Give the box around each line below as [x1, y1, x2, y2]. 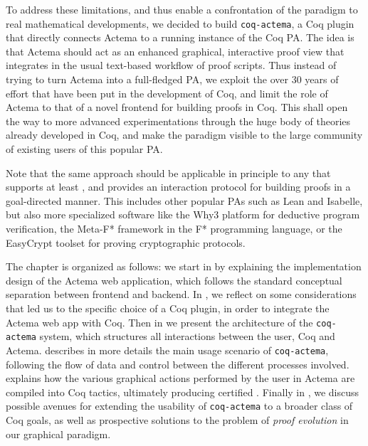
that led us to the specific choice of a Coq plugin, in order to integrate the [6, 300, 330, 315]
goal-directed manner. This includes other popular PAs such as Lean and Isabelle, [6, 193, 363, 208]
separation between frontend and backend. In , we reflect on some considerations [6, 287, 357, 302]
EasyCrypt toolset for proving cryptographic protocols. [6, 235, 246, 250]
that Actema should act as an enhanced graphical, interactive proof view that [6, 43, 345, 58]
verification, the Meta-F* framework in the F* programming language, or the [6, 221, 342, 235]
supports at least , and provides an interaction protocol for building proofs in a [6, 179, 351, 194]
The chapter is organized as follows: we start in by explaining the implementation [6, 259, 362, 274]
